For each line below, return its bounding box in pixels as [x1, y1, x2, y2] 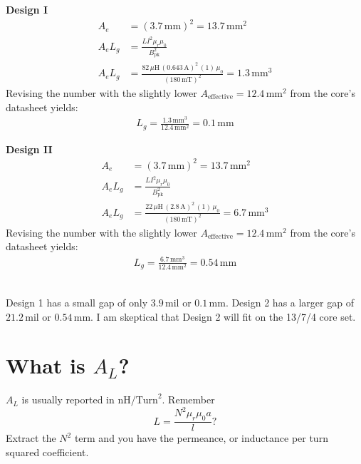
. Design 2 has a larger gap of [225, 294, 354, 309]
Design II [6, 141, 53, 156]
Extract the [6, 431, 56, 445]
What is [6, 351, 85, 380]
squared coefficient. [6, 444, 89, 459]
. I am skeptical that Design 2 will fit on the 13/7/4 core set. [90, 309, 356, 324]
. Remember [162, 392, 215, 407]
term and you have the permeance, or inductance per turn [74, 431, 328, 445]
